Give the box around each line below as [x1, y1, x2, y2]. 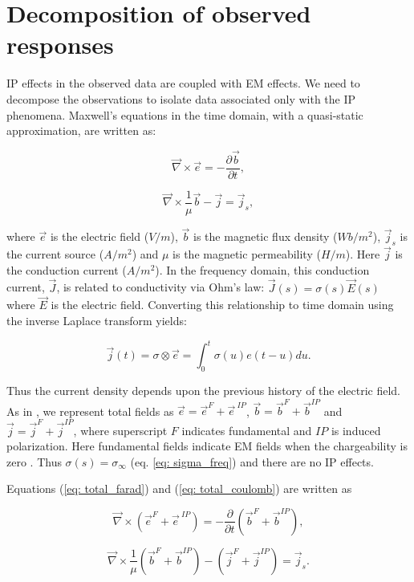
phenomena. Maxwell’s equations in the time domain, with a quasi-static [6, 106, 363, 123]
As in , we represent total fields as [6, 402, 174, 419]
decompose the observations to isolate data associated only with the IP [6, 90, 356, 107]
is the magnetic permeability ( [172, 246, 321, 263]
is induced [331, 421, 381, 438]
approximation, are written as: [6, 122, 156, 139]
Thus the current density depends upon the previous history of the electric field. [6, 381, 400, 398]
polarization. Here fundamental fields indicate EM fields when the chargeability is [6, 438, 408, 454]
